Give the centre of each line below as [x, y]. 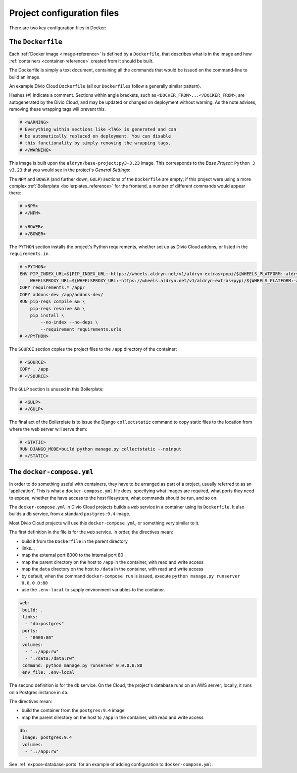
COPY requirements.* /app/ [52, 288]
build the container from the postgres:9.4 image [73, 710]
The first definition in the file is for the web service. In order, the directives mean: [91, 532]
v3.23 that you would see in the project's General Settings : [70, 170]
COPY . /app [34, 369]
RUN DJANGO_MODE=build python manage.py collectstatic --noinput [100, 449]
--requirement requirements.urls [81, 329]
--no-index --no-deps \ [69, 322]
